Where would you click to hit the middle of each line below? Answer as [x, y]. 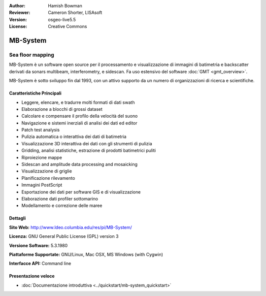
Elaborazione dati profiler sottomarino [60, 198]
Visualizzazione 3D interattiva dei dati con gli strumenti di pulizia [87, 143]
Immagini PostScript [42, 185]
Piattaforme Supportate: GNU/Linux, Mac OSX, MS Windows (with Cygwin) [86, 254]
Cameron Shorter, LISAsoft [75, 13]
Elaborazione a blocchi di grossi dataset [62, 109]
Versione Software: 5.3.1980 [38, 245]
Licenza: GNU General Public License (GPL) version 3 [64, 236]
